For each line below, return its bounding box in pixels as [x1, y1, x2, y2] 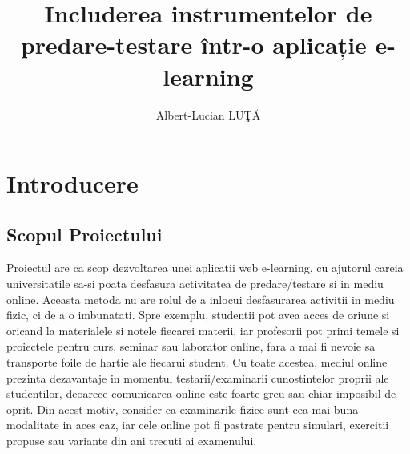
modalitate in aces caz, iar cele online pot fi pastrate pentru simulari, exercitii [6, 416, 389, 433]
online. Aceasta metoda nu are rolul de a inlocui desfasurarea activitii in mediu [6, 290, 395, 307]
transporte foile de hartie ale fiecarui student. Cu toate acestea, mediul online [6, 354, 388, 371]
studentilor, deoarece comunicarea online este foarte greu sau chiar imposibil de [6, 385, 396, 402]
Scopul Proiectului [6, 221, 163, 246]
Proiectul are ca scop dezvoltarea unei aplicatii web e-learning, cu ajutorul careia [6, 259, 404, 276]
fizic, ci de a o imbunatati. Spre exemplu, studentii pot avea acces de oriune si [6, 306, 390, 323]
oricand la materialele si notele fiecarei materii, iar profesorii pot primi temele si [6, 322, 400, 338]
